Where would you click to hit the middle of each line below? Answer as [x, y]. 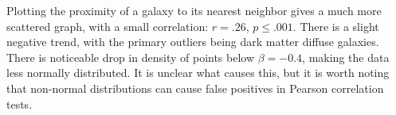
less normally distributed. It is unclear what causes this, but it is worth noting [198, 73]
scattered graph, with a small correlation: [108, 26]
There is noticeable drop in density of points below [131, 57]
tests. [20, 103]
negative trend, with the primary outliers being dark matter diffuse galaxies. [193, 42]
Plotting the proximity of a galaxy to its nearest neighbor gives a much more [194, 10]
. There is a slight [336, 26]
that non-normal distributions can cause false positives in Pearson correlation [195, 88]
